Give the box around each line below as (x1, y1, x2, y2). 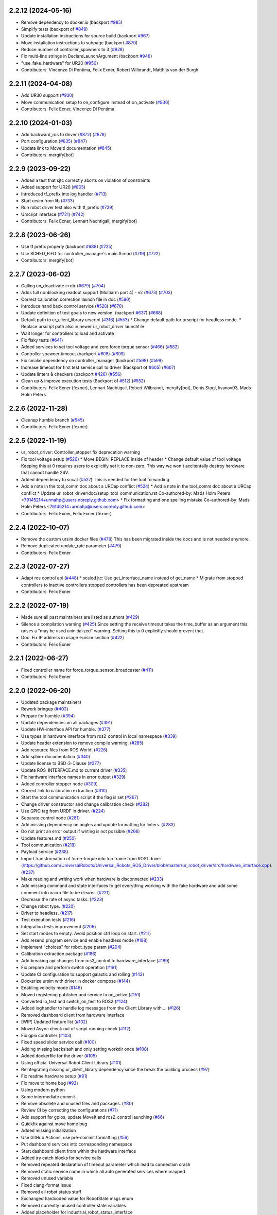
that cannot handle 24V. (21, 469, 69, 476)
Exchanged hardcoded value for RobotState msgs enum (21, 1196, 133, 1201)
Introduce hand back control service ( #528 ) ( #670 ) (21, 303, 123, 309)
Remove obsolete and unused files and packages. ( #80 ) (21, 1100, 134, 1106)
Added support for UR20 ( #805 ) (21, 184, 86, 190)
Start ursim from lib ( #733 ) (21, 198, 75, 204)
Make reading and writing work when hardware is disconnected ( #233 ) (21, 876, 164, 882)
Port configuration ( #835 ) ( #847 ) (21, 139, 87, 144)
